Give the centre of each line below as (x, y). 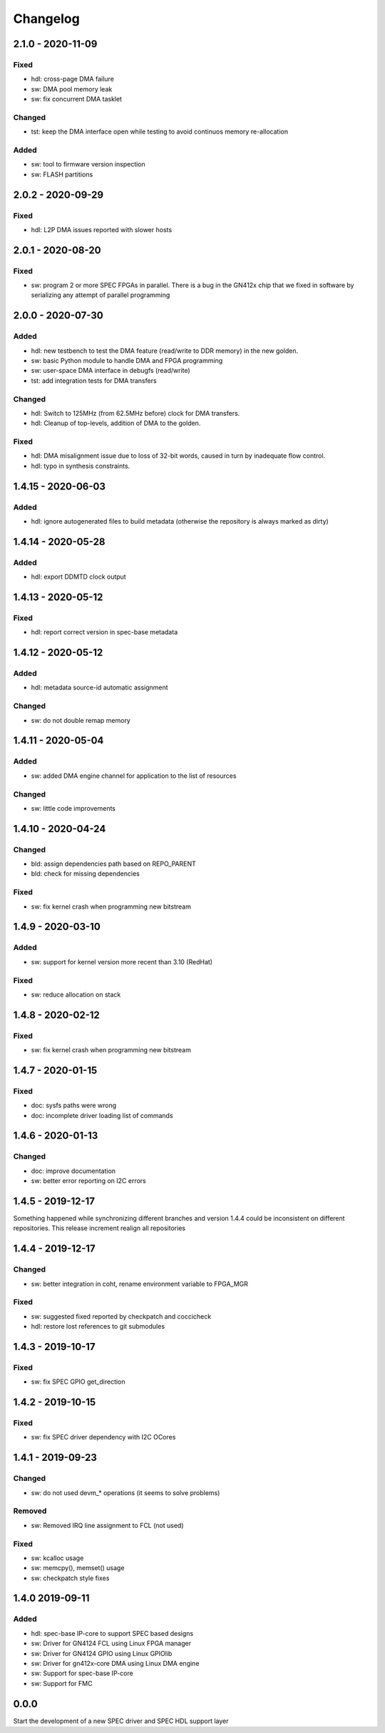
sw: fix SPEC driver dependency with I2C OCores (103, 1437)
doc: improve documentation (73, 1171)
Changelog (46, 19)
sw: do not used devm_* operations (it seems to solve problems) (125, 1492)
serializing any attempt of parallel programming (101, 295)
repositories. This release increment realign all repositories (99, 1228)
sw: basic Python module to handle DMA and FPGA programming (127, 361)
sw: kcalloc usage (57, 1558)
